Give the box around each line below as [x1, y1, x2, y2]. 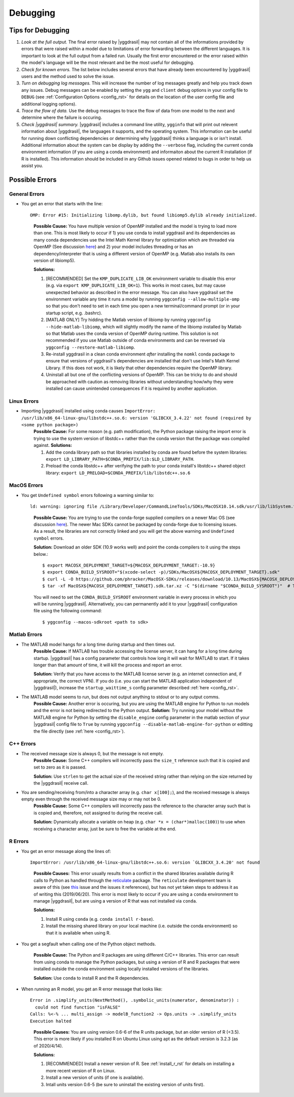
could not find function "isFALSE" [35, 1004, 121, 1010]
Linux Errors [9, 398, 39, 405]
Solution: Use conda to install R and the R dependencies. [33, 975, 149, 981]
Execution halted [30, 1018, 72, 1024]
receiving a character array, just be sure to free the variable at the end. [33, 825, 176, 832]
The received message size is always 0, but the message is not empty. [21, 750, 164, 756]
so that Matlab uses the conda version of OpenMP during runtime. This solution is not [46, 330, 219, 336]
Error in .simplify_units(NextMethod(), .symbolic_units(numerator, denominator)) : [30, 997, 240, 1003]
